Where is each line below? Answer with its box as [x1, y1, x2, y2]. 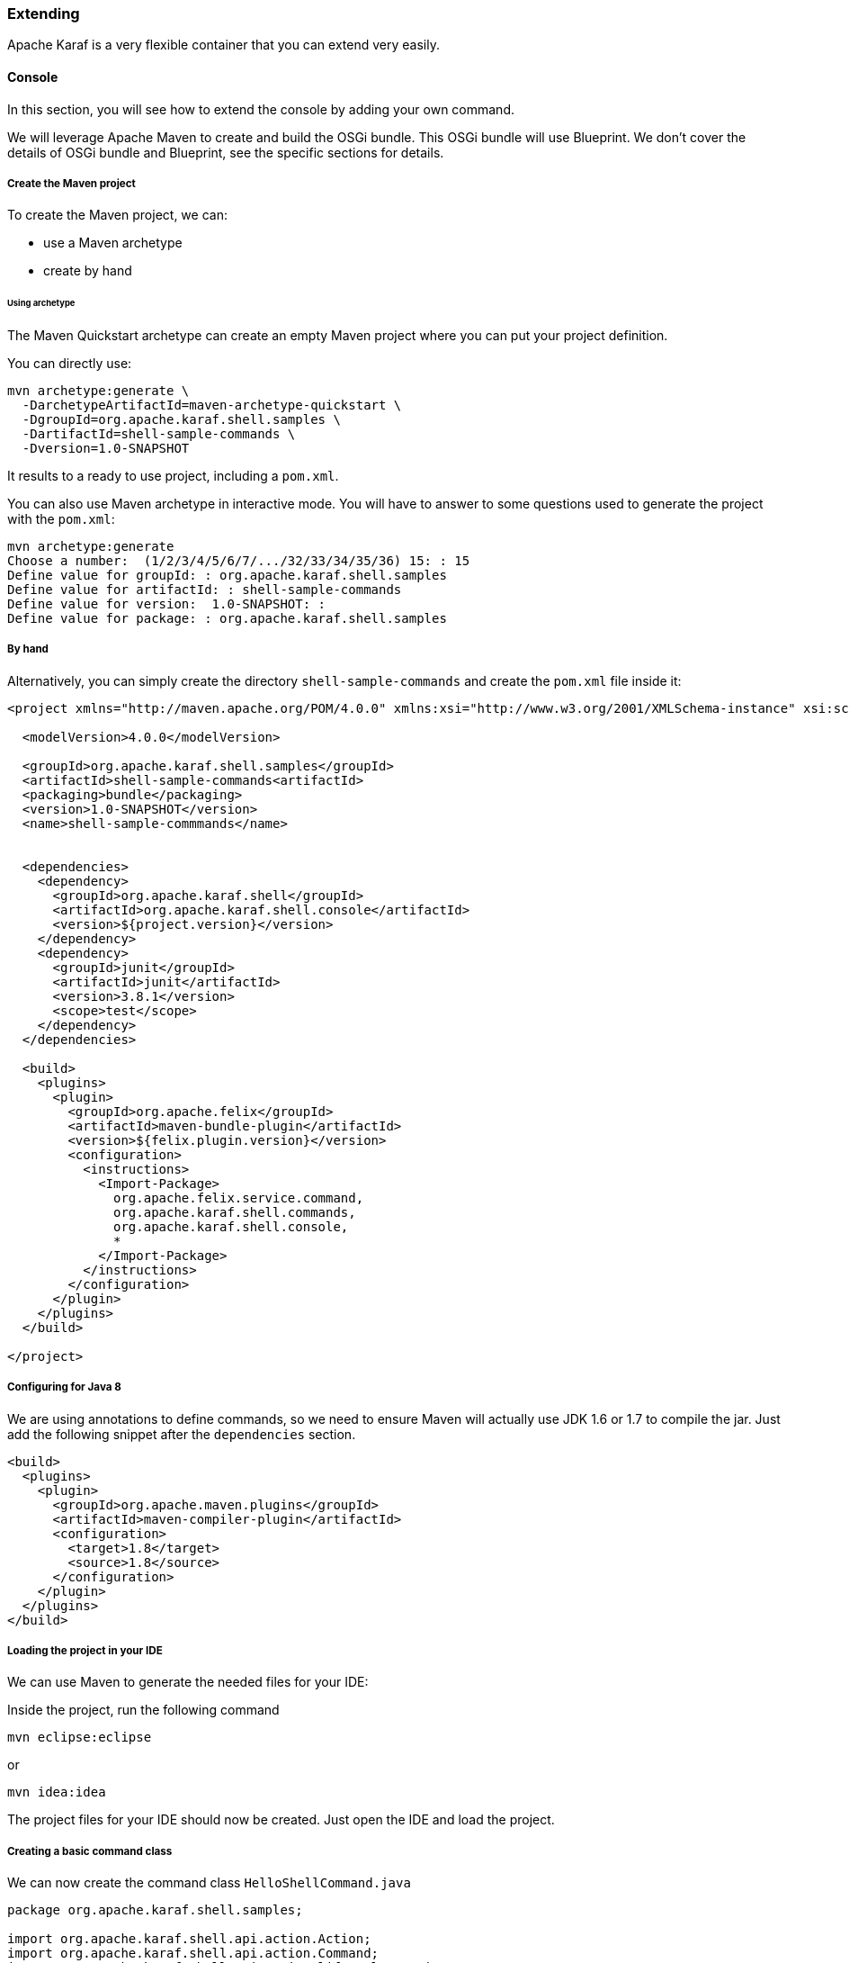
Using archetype [7, 298, 76, 309]
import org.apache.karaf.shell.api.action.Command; [7, 1946, 380, 1961]
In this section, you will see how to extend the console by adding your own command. [7, 101, 514, 117]
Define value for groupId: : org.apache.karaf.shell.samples [7, 568, 447, 583]
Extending [7, 5, 80, 23]
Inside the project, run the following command [7, 1702, 280, 1718]
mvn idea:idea [7, 1785, 106, 1800]
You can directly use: [7, 356, 132, 372]
